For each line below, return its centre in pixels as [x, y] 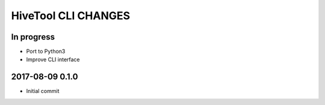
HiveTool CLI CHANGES [71, 16]
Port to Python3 [46, 52]
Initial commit [43, 91]
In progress [33, 37]
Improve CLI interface [53, 59]
